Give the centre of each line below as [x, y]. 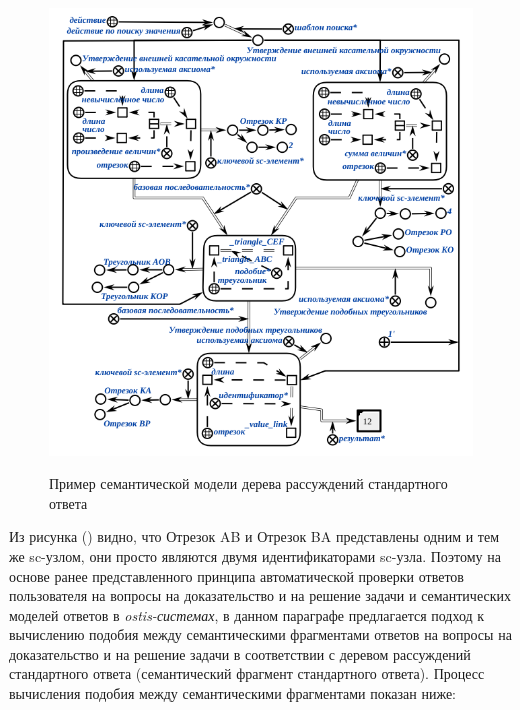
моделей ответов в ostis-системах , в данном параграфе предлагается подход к [247, 614]
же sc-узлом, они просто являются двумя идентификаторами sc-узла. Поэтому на [255, 555]
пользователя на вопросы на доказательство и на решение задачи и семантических [260, 595]
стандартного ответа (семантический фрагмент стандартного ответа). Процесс [247, 673]
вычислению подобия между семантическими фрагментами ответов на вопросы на [260, 634]
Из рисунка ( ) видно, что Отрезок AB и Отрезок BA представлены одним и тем [254, 536]
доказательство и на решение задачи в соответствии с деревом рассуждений [240, 653]
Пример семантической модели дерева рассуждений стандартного [248, 483]
